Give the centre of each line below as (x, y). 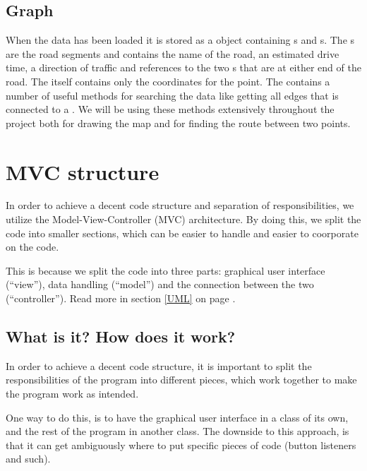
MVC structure (83, 171)
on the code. (32, 247)
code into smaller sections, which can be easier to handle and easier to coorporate (182, 233)
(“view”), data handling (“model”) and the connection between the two (160, 284)
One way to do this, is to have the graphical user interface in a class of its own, (177, 417)
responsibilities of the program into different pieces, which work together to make (181, 380)
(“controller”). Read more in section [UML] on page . (121, 298)
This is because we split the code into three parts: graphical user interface (166, 270)
